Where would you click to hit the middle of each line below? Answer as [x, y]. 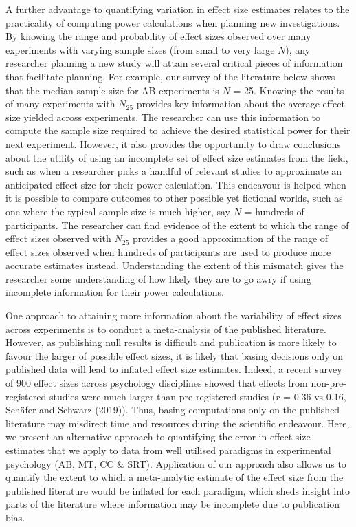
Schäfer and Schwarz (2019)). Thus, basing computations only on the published [173, 410]
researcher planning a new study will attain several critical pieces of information [174, 63]
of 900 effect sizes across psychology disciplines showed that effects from [157, 383]
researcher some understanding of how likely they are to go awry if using [158, 278]
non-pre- [329, 383]
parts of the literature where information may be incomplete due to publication [173, 504]
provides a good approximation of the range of [230, 238]
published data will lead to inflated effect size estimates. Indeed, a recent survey [174, 369]
